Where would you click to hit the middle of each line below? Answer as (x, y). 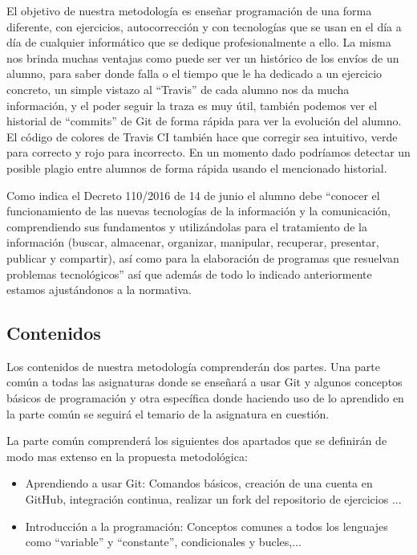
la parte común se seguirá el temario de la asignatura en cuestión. (168, 413)
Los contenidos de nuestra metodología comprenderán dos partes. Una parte (193, 366)
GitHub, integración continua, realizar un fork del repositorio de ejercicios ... (213, 499)
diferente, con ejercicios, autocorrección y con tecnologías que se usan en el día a (204, 26)
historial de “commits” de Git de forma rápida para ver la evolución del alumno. (204, 121)
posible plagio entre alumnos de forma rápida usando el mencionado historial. (197, 167)
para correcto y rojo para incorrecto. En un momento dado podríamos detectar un (208, 152)
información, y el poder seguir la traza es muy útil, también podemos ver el (192, 105)
